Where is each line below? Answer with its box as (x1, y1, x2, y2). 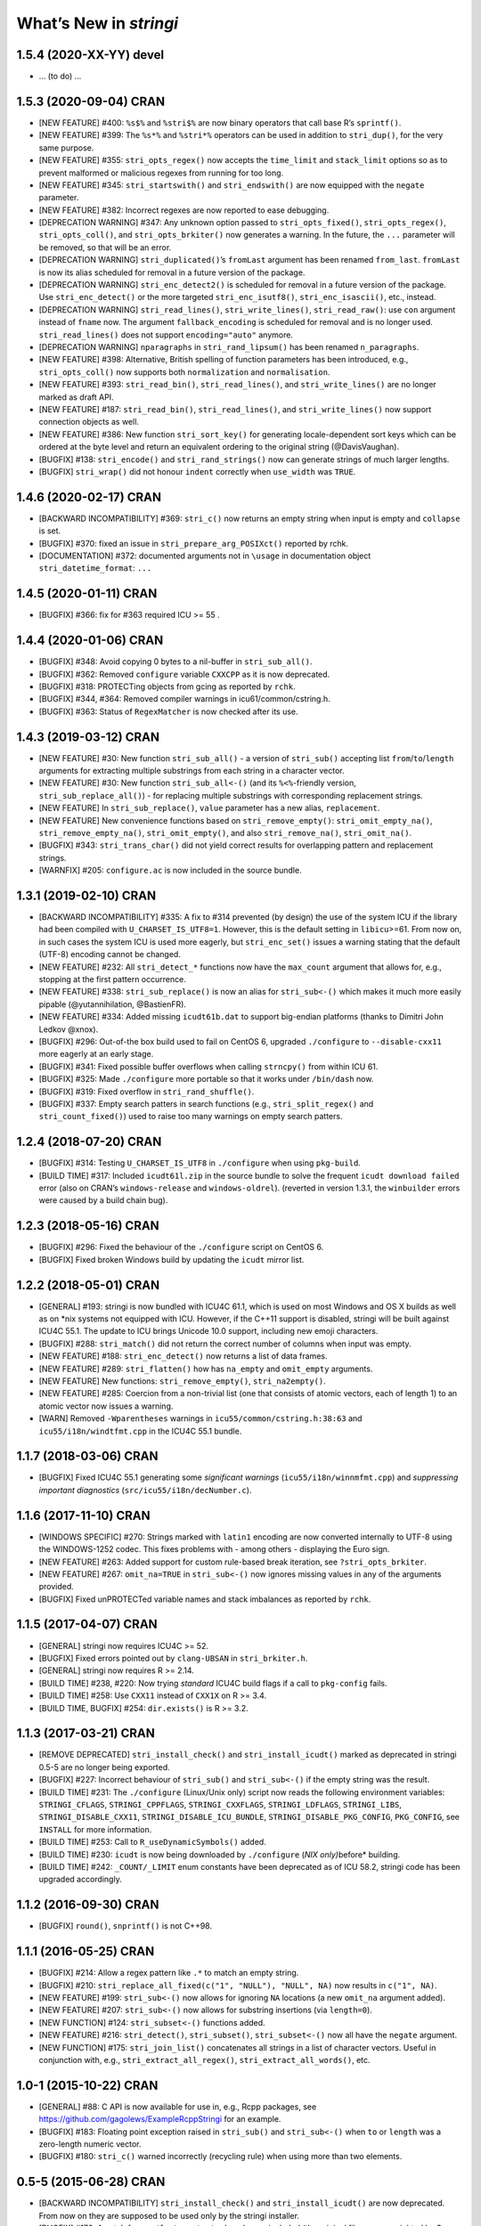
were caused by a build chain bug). (38, 1195, 168, 1206)
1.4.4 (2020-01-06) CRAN (16, 633, 164, 648)
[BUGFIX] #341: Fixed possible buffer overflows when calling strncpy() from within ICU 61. (38, 1060, 379, 1072)
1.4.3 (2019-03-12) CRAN (16, 729, 160, 744)
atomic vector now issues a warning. (38, 1401, 174, 1411)
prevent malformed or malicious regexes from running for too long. (38, 167, 284, 178)
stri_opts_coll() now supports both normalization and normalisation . (38, 366, 330, 378)
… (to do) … (38, 71, 82, 82)
